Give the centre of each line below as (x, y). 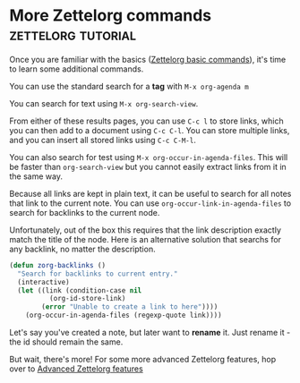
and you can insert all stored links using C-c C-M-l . (103, 140)
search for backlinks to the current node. (85, 212)
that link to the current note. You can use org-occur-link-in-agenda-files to (150, 203)
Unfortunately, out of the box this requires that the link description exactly (146, 230)
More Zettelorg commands (111, 16)
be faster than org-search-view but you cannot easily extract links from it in (148, 166)
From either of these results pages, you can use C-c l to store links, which (146, 121)
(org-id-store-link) (87, 299)
